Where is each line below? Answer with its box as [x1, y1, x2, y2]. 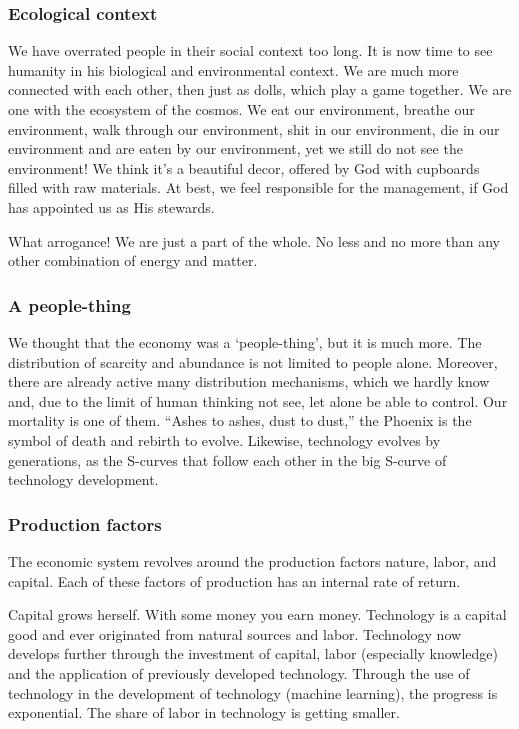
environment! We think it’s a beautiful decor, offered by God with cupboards [8, 157, 480, 178]
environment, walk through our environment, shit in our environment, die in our [8, 118, 500, 139]
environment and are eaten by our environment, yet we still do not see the [8, 138, 463, 159]
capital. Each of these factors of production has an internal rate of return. [8, 570, 461, 591]
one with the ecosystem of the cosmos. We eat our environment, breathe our [8, 99, 475, 119]
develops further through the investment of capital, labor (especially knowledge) [8, 643, 499, 664]
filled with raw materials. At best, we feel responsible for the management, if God [8, 177, 509, 198]
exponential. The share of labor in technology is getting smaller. [8, 702, 400, 723]
